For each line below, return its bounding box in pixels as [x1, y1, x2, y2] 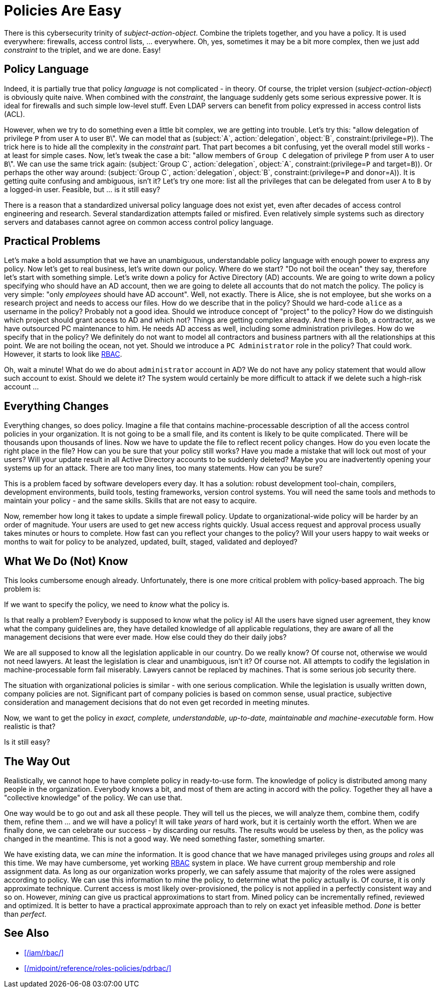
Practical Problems [4, 235, 101, 248]
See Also [4, 927, 49, 940]
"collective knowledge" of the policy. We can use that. [4, 793, 183, 802]
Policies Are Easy [4, 2, 122, 19]
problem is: [4, 585, 41, 594]
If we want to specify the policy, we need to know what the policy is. [4, 600, 230, 609]
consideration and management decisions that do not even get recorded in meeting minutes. [4, 698, 310, 707]
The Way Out [4, 755, 70, 768]
